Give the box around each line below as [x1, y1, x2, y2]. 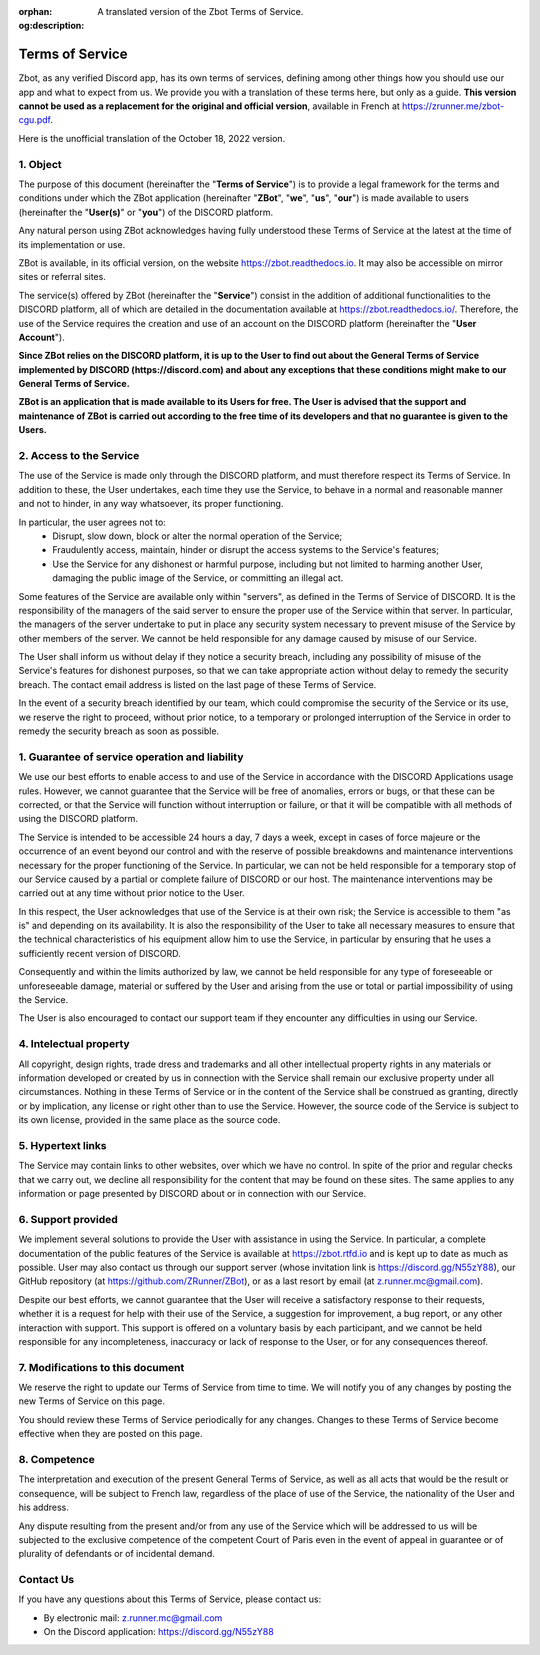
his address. [18, 1501, 70, 1514]
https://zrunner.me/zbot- [401, 100, 505, 112]
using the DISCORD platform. [18, 813, 139, 825]
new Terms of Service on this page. [18, 1395, 165, 1407]
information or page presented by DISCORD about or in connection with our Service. [18, 1188, 367, 1200]
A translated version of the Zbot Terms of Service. [97, 6, 304, 17]
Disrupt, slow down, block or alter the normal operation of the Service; [52, 530, 343, 542]
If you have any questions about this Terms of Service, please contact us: [18, 1593, 322, 1605]
